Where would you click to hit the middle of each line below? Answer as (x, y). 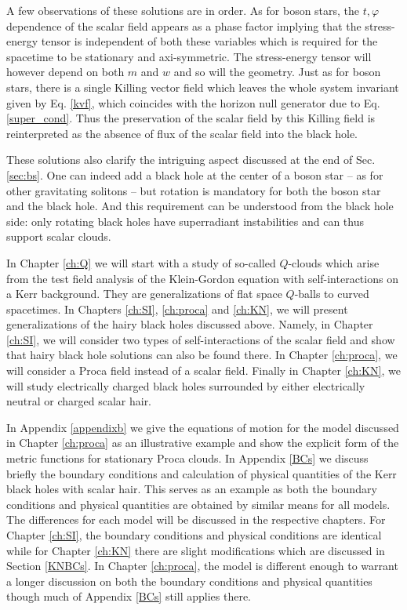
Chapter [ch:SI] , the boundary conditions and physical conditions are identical (194, 535)
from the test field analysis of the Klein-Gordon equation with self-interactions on (202, 278)
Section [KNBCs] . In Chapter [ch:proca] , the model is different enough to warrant (202, 566)
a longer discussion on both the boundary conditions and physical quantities (189, 581)
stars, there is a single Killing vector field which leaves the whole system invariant (203, 87)
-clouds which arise (334, 262)
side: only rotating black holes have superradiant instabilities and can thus (185, 221)
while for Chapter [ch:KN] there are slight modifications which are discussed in (196, 550)
